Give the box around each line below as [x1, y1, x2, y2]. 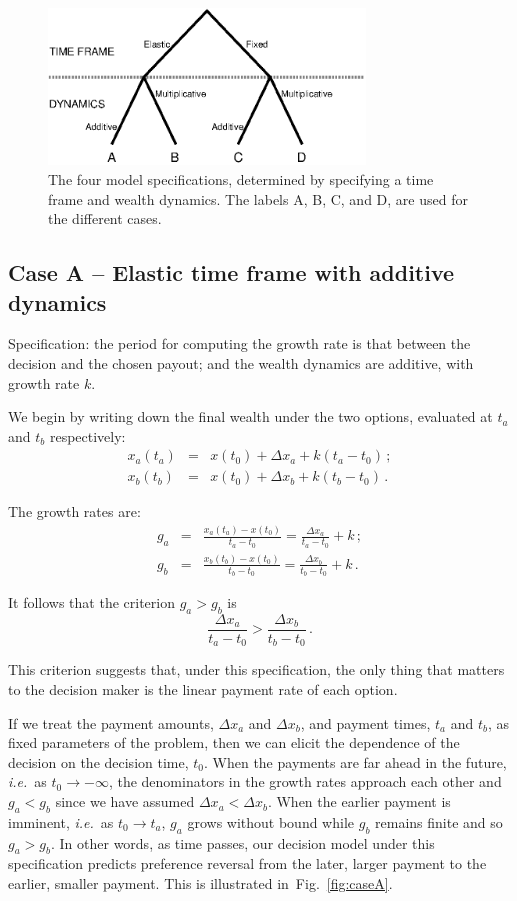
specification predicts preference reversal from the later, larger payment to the [8, 853, 487, 874]
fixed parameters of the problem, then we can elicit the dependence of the [8, 732, 460, 753]
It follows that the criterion [8, 592, 175, 613]
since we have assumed [55, 791, 195, 812]
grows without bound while [187, 811, 355, 832]
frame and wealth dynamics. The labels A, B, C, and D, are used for [48, 188, 468, 209]
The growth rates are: [8, 501, 141, 522]
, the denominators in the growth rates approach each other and [108, 771, 502, 792]
